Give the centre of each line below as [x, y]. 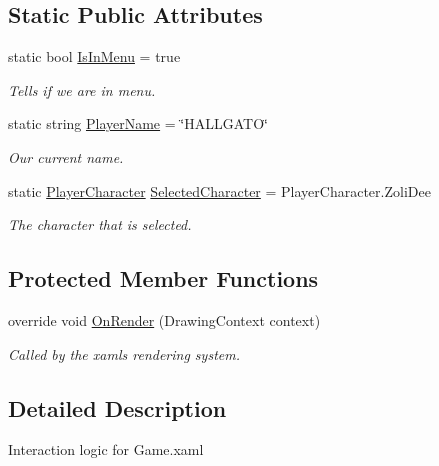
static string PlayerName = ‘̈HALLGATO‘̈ [138, 123]
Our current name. [66, 156]
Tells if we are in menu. [82, 89]
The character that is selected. [100, 224]
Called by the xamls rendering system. [124, 353]
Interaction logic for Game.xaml [106, 449]
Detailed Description [117, 407]
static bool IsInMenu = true [94, 56]
